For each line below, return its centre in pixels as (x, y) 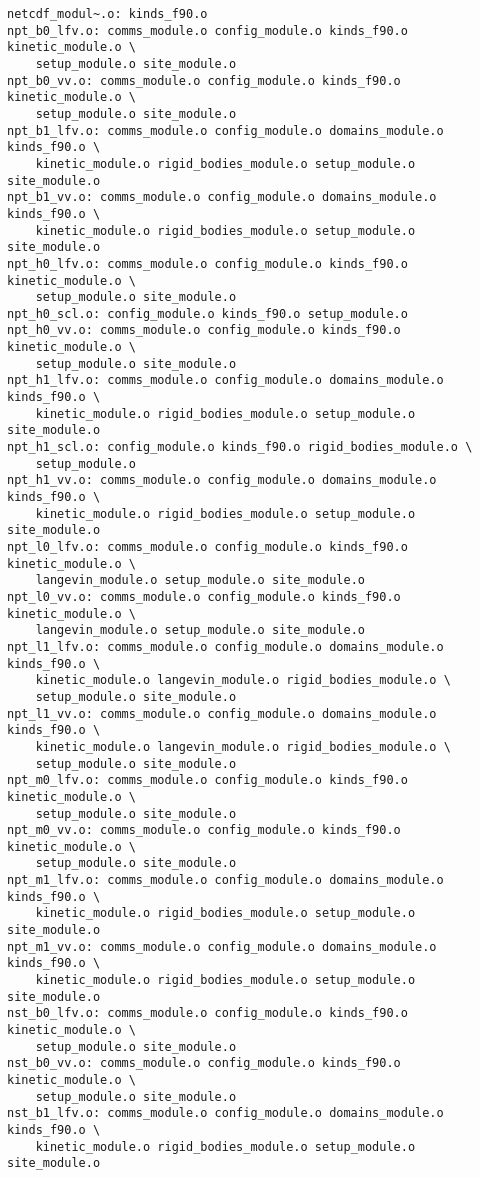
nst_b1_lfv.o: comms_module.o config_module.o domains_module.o (225, 1113)
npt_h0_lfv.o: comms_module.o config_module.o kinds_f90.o (207, 263)
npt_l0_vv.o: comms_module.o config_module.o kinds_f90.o (204, 596)
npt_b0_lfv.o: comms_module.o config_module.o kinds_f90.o (207, 30)
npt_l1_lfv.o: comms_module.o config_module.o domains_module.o (225, 646)
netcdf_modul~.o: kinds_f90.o (107, 14)
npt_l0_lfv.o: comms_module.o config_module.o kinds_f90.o (207, 547)
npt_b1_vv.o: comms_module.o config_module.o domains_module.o (222, 197)
